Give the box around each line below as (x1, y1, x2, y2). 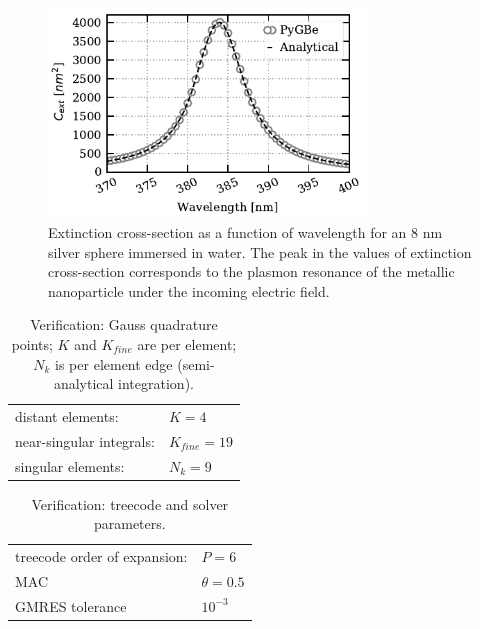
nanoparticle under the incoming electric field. (48, 280, 330, 301)
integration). (118, 373, 194, 394)
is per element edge (55, 353, 173, 374)
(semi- (177, 353, 215, 374)
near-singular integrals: (15, 430, 155, 451)
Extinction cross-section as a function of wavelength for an (48, 221, 407, 242)
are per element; (137, 333, 237, 354)
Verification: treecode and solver (31, 493, 229, 514)
